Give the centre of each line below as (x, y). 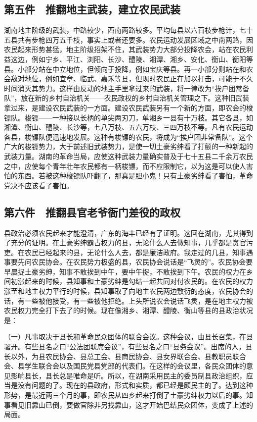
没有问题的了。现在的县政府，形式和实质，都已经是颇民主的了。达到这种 (135, 385)
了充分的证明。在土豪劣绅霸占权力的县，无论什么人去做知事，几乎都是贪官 (125, 242)
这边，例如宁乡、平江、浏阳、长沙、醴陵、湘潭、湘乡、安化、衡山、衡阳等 (132, 59)
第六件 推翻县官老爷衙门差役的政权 (92, 212)
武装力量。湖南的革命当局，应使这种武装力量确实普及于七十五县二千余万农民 (128, 156)
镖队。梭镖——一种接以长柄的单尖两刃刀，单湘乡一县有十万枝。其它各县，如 (128, 117)
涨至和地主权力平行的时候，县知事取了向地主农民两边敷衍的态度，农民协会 (125, 291)
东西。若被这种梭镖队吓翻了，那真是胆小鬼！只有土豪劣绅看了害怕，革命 (135, 176)
